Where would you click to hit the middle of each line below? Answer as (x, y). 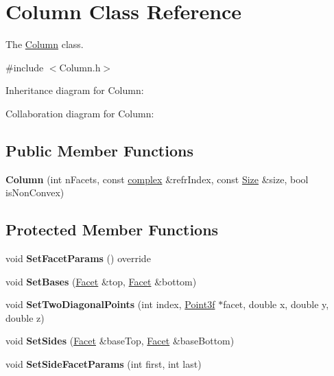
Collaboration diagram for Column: (80, 113)
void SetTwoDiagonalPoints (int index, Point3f (110, 304)
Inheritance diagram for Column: (75, 90)
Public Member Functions (99, 150)
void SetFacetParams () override (78, 258)
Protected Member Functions (112, 230)
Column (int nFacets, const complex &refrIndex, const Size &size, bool (157, 179)
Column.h (80, 67)
